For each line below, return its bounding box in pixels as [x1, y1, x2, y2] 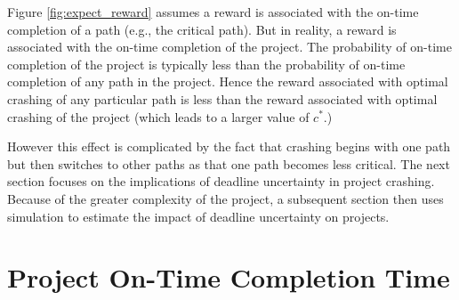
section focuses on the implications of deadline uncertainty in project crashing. [7, 172, 435, 191]
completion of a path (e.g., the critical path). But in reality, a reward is [7, 20, 397, 38]
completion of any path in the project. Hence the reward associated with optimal [7, 72, 448, 91]
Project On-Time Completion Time [7, 259, 450, 296]
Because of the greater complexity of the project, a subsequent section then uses [7, 189, 444, 207]
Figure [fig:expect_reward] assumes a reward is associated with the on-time [7, 3, 419, 20]
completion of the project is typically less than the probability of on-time [7, 54, 406, 73]
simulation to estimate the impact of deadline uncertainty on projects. [7, 207, 390, 225]
